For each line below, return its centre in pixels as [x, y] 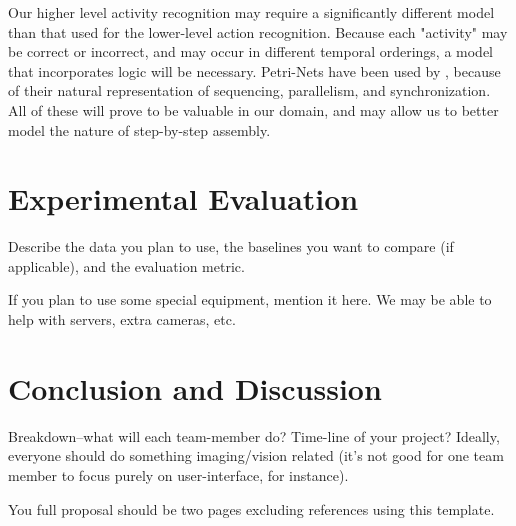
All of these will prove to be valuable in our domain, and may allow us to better [253, 109]
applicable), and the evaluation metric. [126, 265]
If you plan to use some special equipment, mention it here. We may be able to [250, 299]
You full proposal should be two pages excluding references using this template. [251, 508]
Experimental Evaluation [183, 198]
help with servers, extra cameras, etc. [122, 319]
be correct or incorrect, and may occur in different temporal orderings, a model [251, 51]
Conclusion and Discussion [195, 387]
